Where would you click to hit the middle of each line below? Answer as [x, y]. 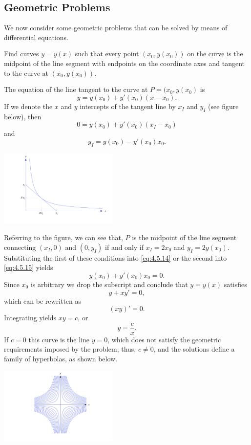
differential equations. [36, 37]
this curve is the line [59, 339]
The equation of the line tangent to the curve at [76, 89]
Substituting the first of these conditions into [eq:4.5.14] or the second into [115, 257]
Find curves [21, 54]
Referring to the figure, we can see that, [63, 237]
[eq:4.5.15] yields [29, 267]
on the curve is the [215, 54]
